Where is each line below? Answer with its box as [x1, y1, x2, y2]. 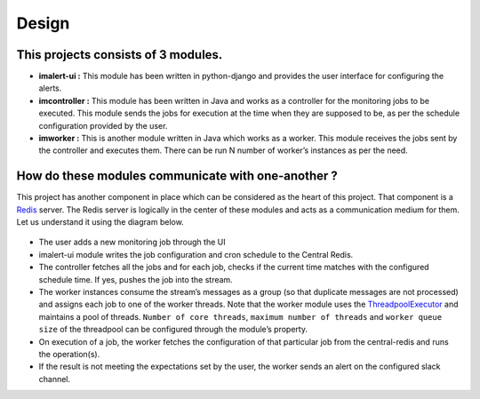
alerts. [38, 83, 62, 93]
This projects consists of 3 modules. [16, 47, 223, 62]
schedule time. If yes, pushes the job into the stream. [38, 274, 233, 284]
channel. [38, 373, 71, 384]
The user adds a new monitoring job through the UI [38, 236, 226, 248]
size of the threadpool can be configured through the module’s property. [38, 324, 308, 335]
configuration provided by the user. [38, 120, 168, 131]
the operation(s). [38, 349, 100, 359]
